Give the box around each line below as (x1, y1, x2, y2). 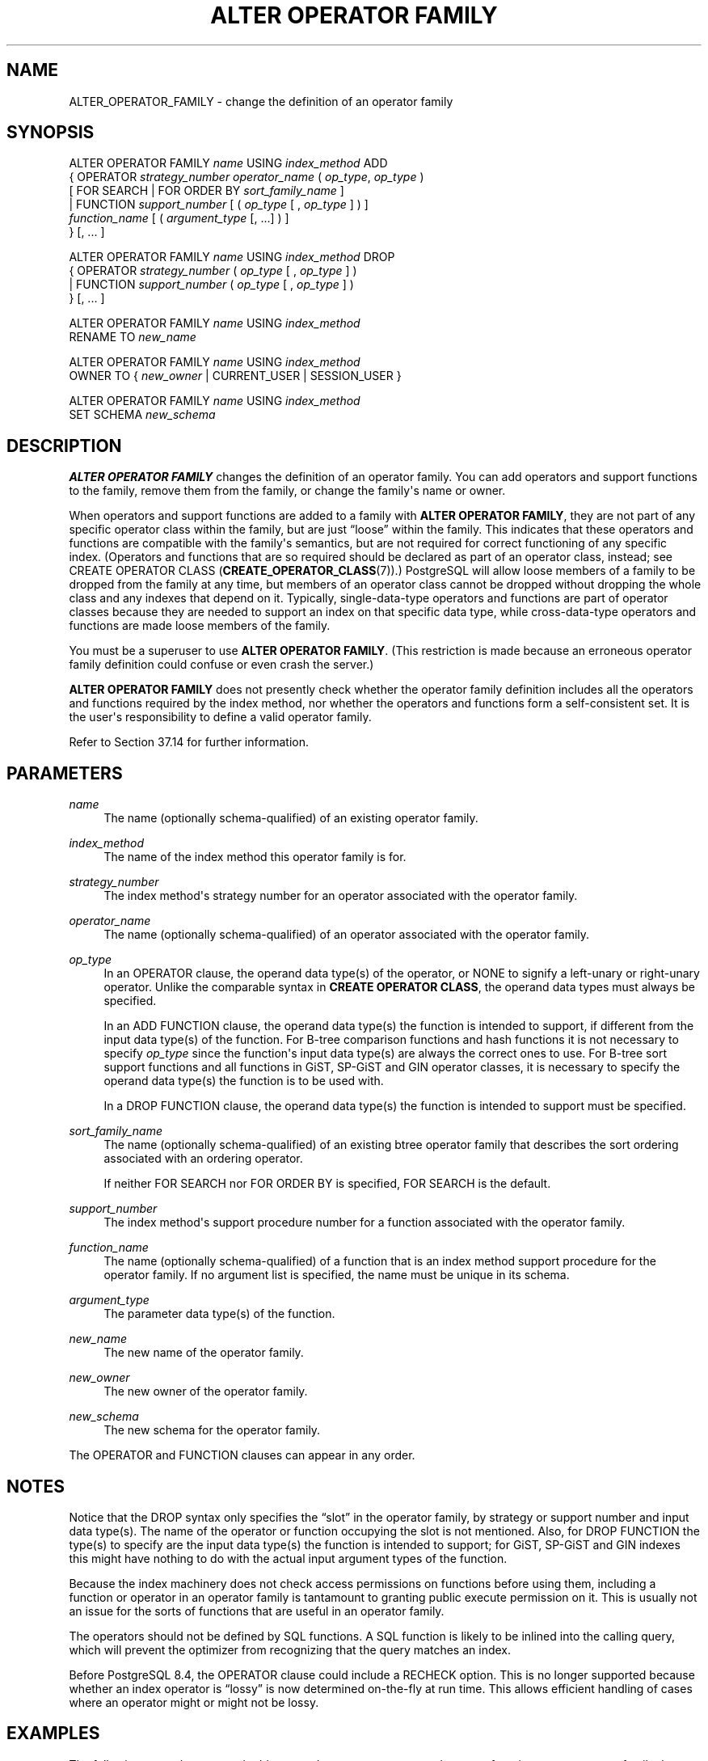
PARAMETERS (6, 762, 123, 783)
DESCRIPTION (6, 435, 122, 456)
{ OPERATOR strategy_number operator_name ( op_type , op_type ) (69, 170, 424, 184)
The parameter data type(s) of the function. (103, 1307, 335, 1321)
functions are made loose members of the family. (69, 619, 331, 633)
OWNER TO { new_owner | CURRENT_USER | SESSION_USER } (69, 369, 402, 383)
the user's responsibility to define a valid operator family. (69, 710, 372, 724)
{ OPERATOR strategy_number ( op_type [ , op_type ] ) (69, 264, 357, 278)
